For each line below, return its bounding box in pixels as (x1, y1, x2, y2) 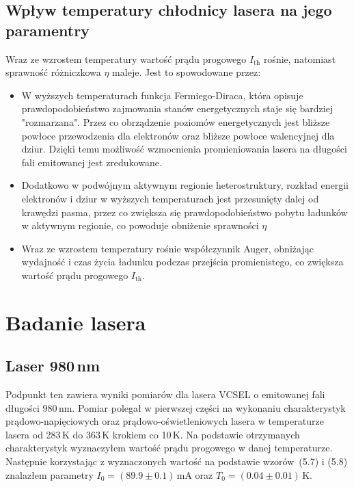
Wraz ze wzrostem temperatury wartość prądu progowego (5, 51, 247, 66)
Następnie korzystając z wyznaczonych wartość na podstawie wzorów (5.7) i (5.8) (5, 454, 348, 469)
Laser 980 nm (5, 355, 100, 376)
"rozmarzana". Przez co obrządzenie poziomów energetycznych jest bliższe (21, 114, 330, 129)
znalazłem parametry (5, 467, 94, 482)
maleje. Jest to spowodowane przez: (112, 65, 261, 79)
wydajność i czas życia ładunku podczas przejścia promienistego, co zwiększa (21, 254, 344, 269)
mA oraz (176, 467, 213, 482)
